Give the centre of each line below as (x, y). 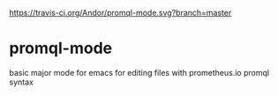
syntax (21, 82)
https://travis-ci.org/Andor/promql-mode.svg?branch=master (120, 13)
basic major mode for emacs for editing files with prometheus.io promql (139, 72)
